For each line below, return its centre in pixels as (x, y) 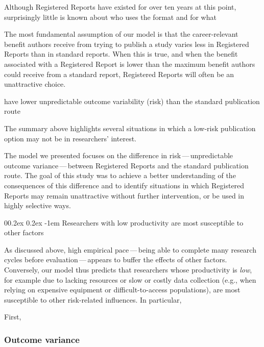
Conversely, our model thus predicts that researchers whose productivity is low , (128, 270)
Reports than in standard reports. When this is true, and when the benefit (121, 54)
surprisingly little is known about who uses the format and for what (110, 17)
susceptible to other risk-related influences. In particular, (93, 299)
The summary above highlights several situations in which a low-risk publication (130, 128)
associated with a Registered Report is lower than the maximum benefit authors (130, 64)
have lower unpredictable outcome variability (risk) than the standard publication (132, 101)
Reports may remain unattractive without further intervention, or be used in (124, 195)
